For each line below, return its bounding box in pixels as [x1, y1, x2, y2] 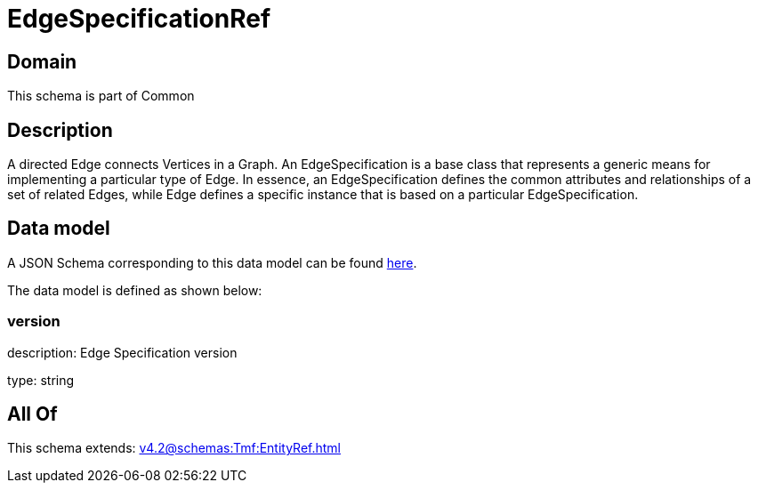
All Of [7, 403, 58, 426]
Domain [7, 50, 77, 73]
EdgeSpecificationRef [7, 4, 271, 34]
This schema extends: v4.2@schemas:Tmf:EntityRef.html [7, 440, 342, 456]
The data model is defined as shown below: [7, 282, 262, 298]
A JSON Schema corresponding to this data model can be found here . [7, 254, 417, 270]
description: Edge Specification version [7, 344, 238, 360]
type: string [7, 372, 75, 388]
